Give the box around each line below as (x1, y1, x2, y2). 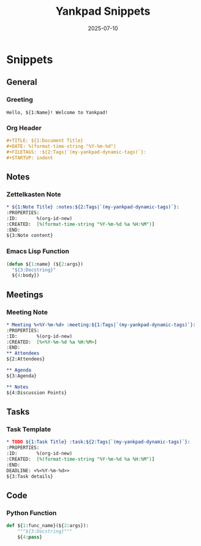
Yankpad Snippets (55, 4, 151, 18)
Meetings (6, 289, 44, 300)
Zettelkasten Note (6, 190, 61, 198)
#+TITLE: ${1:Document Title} (6, 137, 84, 144)
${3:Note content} (6, 232, 53, 239)
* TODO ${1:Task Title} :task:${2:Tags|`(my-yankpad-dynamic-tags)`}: (6, 439, 191, 445)
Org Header (6, 123, 42, 132)
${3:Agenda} (6, 373, 37, 379)
